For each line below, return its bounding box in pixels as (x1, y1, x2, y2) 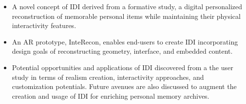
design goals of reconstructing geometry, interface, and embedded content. (12, 46, 233, 56)
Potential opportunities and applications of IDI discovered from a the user (12, 62, 233, 72)
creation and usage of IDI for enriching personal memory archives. (12, 90, 209, 101)
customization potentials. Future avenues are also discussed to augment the (12, 81, 237, 91)
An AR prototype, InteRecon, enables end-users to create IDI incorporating (12, 36, 238, 46)
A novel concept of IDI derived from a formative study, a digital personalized (12, 1, 243, 11)
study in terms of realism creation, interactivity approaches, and (12, 72, 204, 82)
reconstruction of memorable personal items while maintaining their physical (12, 11, 241, 21)
